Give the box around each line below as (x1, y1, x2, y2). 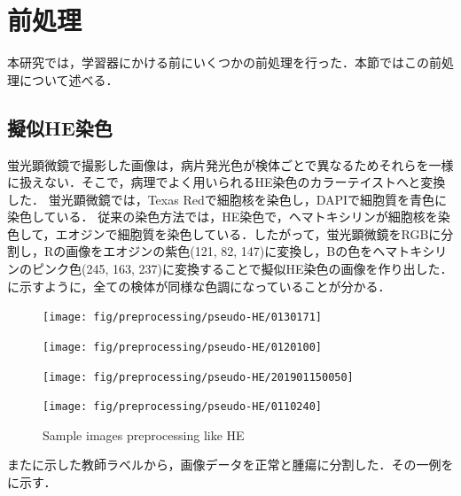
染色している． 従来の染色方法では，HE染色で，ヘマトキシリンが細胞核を (7, 207, 438, 226)
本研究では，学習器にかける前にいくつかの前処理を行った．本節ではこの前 (7, 53, 441, 72)
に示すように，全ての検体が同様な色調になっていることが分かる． (7, 276, 391, 295)
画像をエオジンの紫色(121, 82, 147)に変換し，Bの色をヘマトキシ (66, 242, 435, 260)
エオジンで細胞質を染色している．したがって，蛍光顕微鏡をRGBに (55, 224, 441, 243)
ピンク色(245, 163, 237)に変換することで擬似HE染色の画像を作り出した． (31, 260, 453, 278)
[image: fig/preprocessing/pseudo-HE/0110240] (43, 400, 322, 414)
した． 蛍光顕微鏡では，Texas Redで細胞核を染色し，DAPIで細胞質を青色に (7, 190, 448, 208)
